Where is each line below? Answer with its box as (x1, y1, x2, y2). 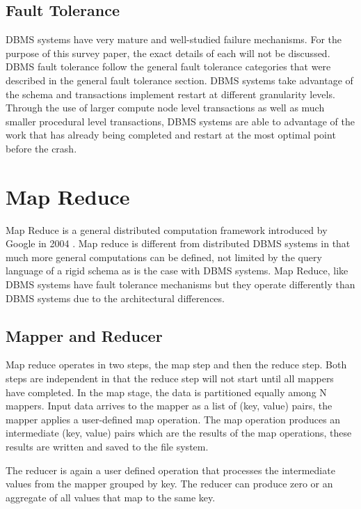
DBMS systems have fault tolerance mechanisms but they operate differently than (6, 277, 355, 292)
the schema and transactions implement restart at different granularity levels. (6, 86, 335, 101)
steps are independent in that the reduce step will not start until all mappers (6, 371, 334, 386)
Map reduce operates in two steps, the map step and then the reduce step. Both (6, 357, 347, 372)
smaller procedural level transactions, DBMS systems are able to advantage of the (6, 113, 355, 128)
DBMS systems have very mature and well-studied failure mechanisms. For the (6, 32, 342, 47)
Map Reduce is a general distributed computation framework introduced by (6, 222, 328, 237)
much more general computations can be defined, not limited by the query (6, 249, 322, 264)
